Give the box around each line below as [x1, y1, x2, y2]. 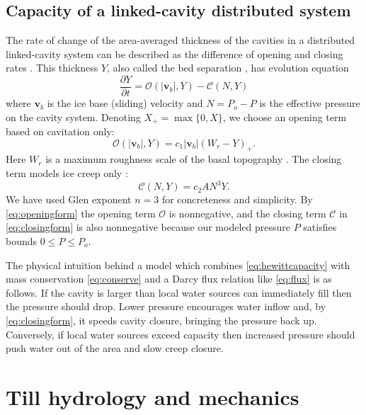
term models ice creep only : [6, 166, 128, 181]
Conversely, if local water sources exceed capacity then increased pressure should [6, 326, 355, 341]
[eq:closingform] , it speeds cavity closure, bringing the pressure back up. [6, 312, 317, 327]
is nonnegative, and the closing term [168, 205, 326, 220]
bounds [6, 233, 38, 248]
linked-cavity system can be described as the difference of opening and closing [6, 46, 343, 61]
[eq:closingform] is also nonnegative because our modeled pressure [6, 220, 290, 234]
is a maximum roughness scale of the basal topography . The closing [45, 152, 342, 166]
